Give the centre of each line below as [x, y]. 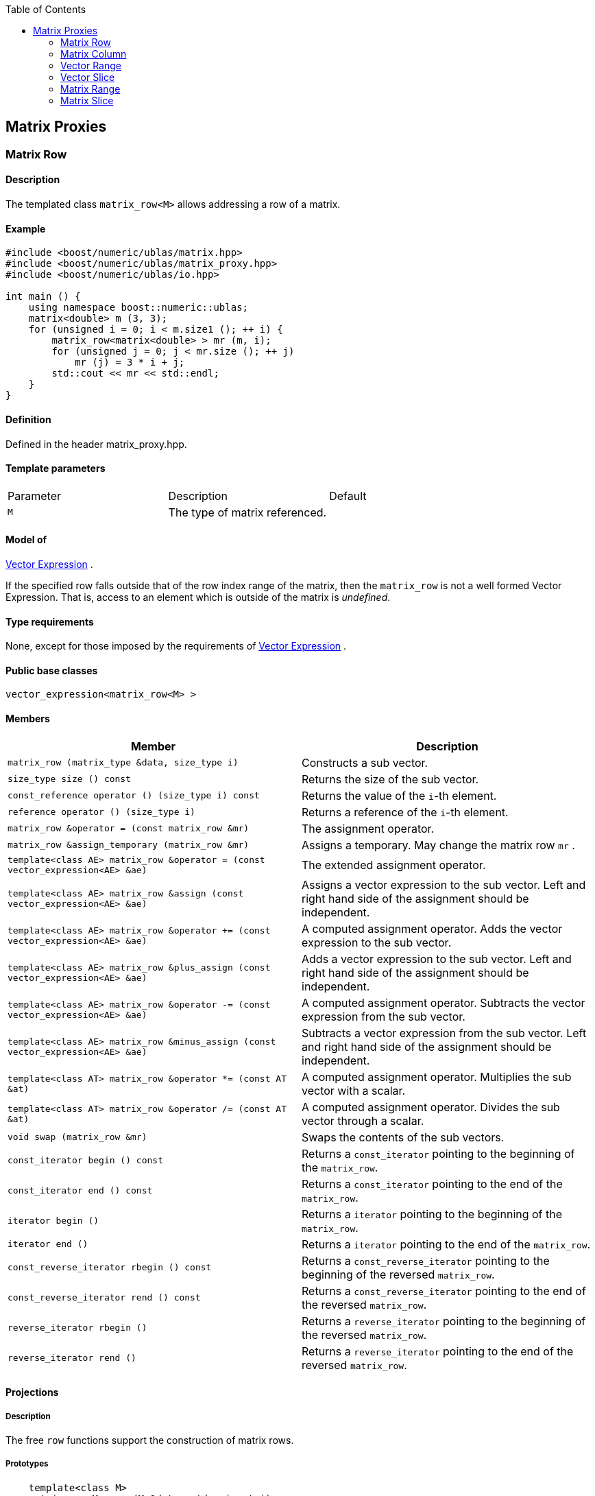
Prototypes [27, 1464]
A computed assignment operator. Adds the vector [432, 928]
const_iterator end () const [80, 1191]
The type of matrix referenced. [247, 512]
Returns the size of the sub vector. [390, 779]
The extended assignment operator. [394, 865]
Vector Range [91, 66]
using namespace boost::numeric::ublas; [138, 308]
